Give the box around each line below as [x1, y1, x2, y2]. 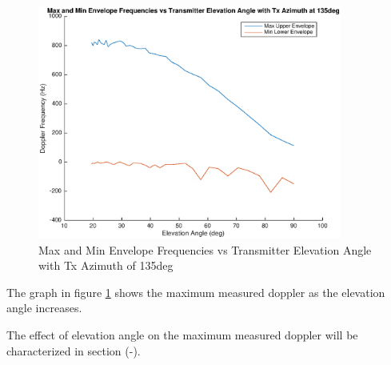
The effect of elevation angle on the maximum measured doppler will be [6, 327, 358, 343]
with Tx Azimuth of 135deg [38, 257, 174, 274]
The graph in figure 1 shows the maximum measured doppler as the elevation [6, 283, 385, 300]
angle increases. [6, 299, 82, 316]
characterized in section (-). [6, 342, 141, 359]
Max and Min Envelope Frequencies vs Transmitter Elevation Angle [38, 241, 372, 258]
